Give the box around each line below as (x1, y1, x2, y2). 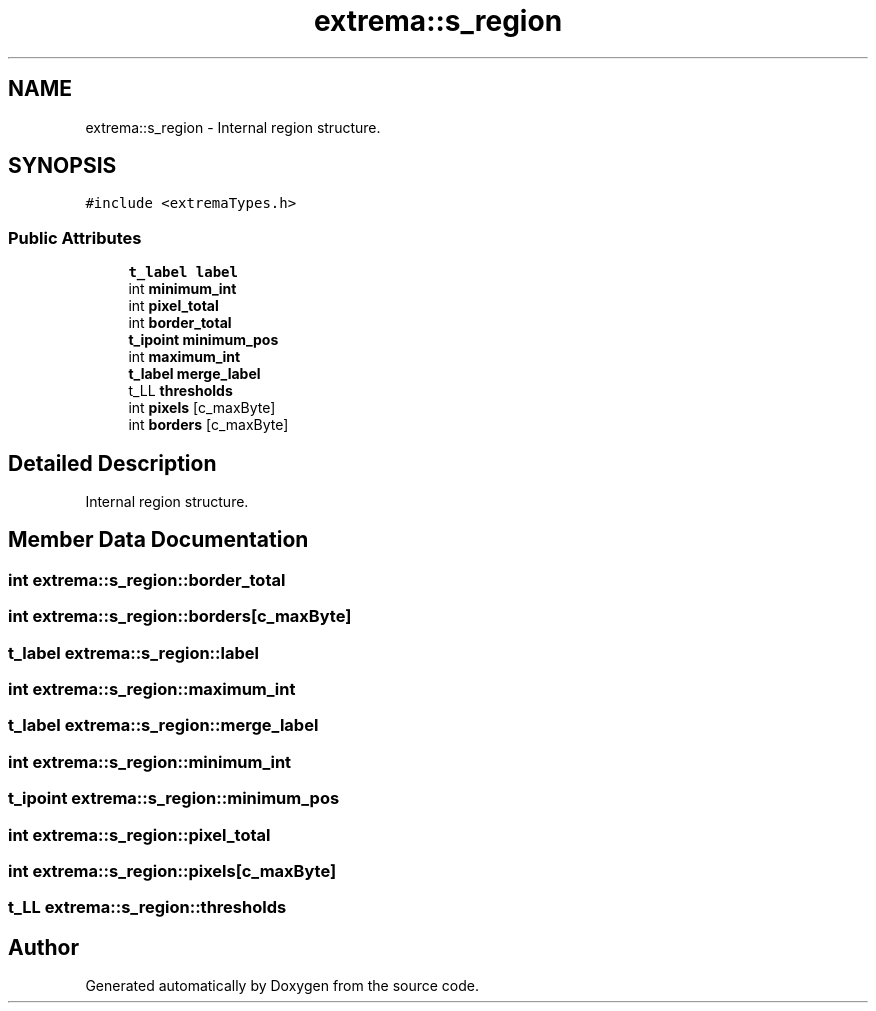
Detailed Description (8, 450, 217, 476)
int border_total (128, 314, 232, 332)
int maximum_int (128, 348, 241, 366)
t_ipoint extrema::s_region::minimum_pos (8, 788, 340, 809)
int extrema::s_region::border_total (8, 569, 286, 590)
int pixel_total (128, 297, 219, 315)
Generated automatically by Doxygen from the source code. (85, 977, 480, 995)
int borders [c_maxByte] (128, 416, 289, 434)
